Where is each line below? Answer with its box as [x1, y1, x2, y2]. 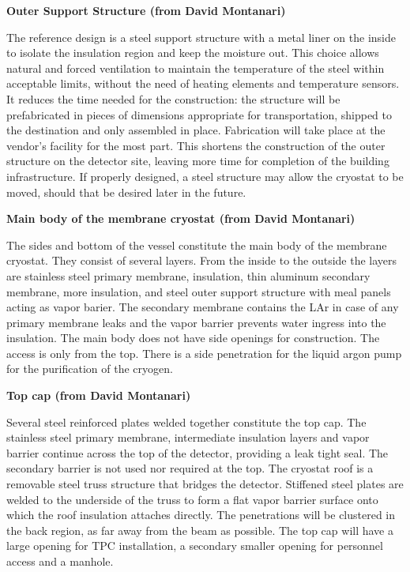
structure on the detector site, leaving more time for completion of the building [6, 152, 389, 169]
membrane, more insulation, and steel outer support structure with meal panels [6, 283, 391, 299]
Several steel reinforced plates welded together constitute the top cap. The [6, 413, 367, 430]
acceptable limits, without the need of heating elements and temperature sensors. [6, 75, 400, 92]
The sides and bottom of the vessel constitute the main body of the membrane [6, 236, 387, 253]
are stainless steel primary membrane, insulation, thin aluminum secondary [6, 267, 371, 284]
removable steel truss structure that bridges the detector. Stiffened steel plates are [6, 476, 404, 492]
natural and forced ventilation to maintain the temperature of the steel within [6, 59, 385, 76]
